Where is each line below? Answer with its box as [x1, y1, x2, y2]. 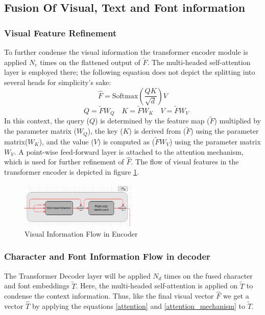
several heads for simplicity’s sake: [4, 77, 111, 87]
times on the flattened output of [40, 56, 140, 67]
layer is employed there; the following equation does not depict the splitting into [4, 67, 255, 77]
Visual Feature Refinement [4, 26, 117, 39]
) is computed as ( [98, 136, 155, 146]
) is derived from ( [129, 125, 186, 136]
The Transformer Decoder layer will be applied [4, 270, 151, 281]
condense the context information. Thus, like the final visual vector [4, 290, 214, 301]
